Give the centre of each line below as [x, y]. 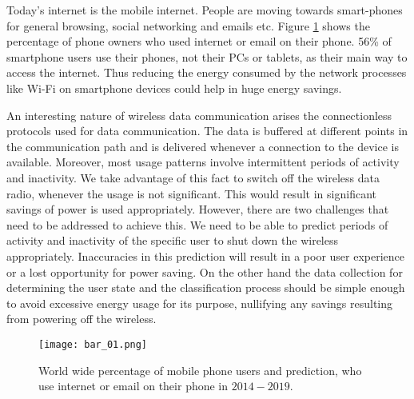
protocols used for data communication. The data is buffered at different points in [207, 131]
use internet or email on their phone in [133, 386]
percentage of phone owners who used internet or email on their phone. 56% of [199, 41]
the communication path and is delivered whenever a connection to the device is [203, 146]
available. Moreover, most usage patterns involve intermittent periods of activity [203, 162]
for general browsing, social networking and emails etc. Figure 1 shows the [188, 25]
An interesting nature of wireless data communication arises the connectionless [199, 115]
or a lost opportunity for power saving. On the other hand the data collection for [205, 271]
